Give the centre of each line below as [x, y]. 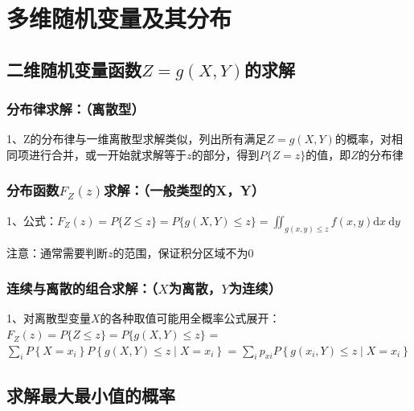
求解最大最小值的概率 [91, 395]
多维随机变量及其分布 [119, 18]
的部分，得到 [225, 154]
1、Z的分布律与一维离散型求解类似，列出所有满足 [137, 139]
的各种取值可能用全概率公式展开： [190, 318]
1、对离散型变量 [49, 318]
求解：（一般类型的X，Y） [184, 190]
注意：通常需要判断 [57, 252]
